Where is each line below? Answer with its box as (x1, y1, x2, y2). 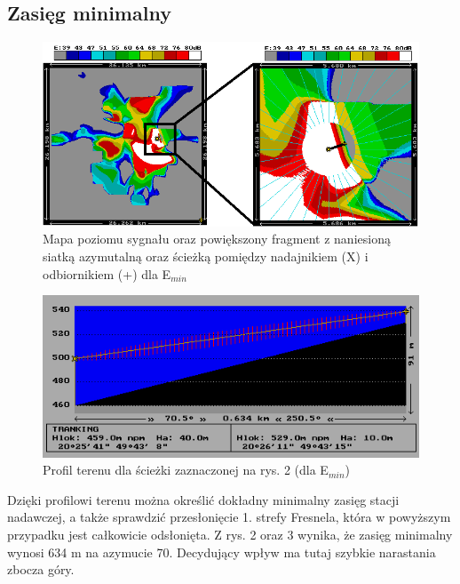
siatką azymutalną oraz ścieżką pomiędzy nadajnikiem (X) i (43, 247, 369, 266)
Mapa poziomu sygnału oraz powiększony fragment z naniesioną (43, 229, 391, 248)
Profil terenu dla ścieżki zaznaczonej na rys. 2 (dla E (43, 460, 329, 479)
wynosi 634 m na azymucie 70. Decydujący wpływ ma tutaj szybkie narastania (7, 542, 436, 561)
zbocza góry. (7, 560, 75, 579)
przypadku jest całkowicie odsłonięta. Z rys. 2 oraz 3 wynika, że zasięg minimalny (7, 524, 453, 543)
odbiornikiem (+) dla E (43, 264, 171, 283)
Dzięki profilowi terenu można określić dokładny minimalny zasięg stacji (7, 490, 400, 508)
